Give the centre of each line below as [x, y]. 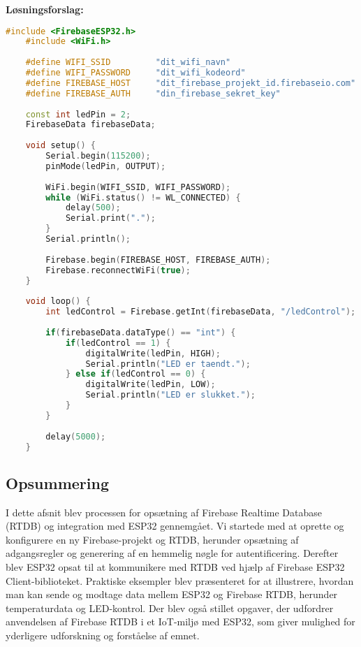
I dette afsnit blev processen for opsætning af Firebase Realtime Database [164, 512]
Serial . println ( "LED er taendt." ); [168, 364]
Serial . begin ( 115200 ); [98, 156]
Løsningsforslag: [45, 9]
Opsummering [57, 482]
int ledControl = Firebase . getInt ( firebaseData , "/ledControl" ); [201, 312]
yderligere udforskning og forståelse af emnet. [103, 635]
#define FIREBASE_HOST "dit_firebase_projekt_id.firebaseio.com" [191, 83]
